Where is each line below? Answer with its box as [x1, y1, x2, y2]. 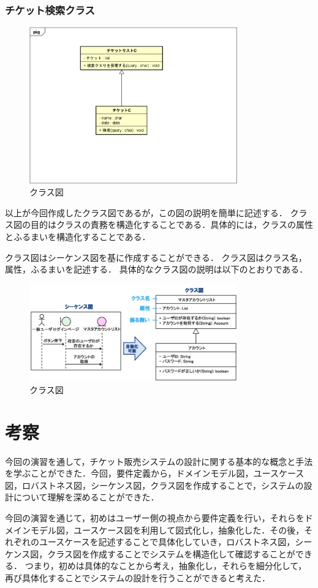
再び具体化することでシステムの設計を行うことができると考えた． [5, 571, 270, 584]
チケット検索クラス [5, 2, 95, 17]
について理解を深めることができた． [13, 491, 159, 503]
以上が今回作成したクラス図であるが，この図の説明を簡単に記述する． [5, 206, 287, 219]
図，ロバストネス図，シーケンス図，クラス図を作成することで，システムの [5, 478, 304, 491]
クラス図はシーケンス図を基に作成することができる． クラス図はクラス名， [5, 251, 307, 263]
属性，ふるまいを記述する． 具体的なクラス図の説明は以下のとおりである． [5, 263, 308, 276]
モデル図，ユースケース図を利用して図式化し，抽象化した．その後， [30, 523, 305, 536]
